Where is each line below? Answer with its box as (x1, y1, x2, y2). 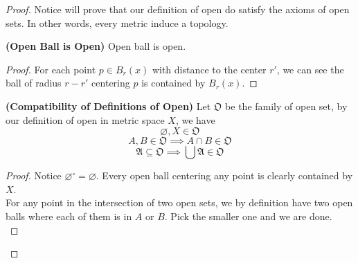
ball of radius (6, 75, 62, 90)
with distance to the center (152, 62, 267, 76)
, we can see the (276, 62, 344, 76)
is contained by (141, 75, 206, 90)
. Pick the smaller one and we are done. (164, 208, 332, 223)
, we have (175, 112, 215, 127)
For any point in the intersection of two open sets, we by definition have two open (6, 195, 353, 210)
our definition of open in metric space (6, 112, 165, 127)
